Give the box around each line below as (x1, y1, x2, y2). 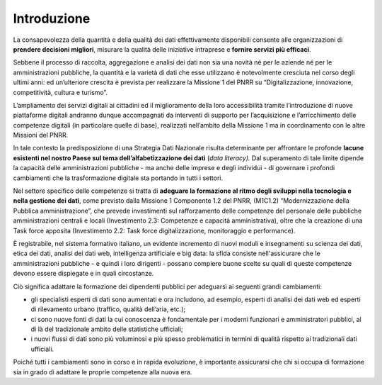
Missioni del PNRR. (13, 131, 69, 140)
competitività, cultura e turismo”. (13, 88, 108, 96)
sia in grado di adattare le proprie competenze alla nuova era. (13, 367, 192, 376)
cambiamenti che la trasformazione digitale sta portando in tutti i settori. (13, 174, 224, 182)
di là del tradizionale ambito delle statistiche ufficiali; (30, 325, 183, 333)
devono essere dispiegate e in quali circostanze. (13, 269, 154, 278)
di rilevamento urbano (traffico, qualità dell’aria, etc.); (30, 305, 186, 313)
